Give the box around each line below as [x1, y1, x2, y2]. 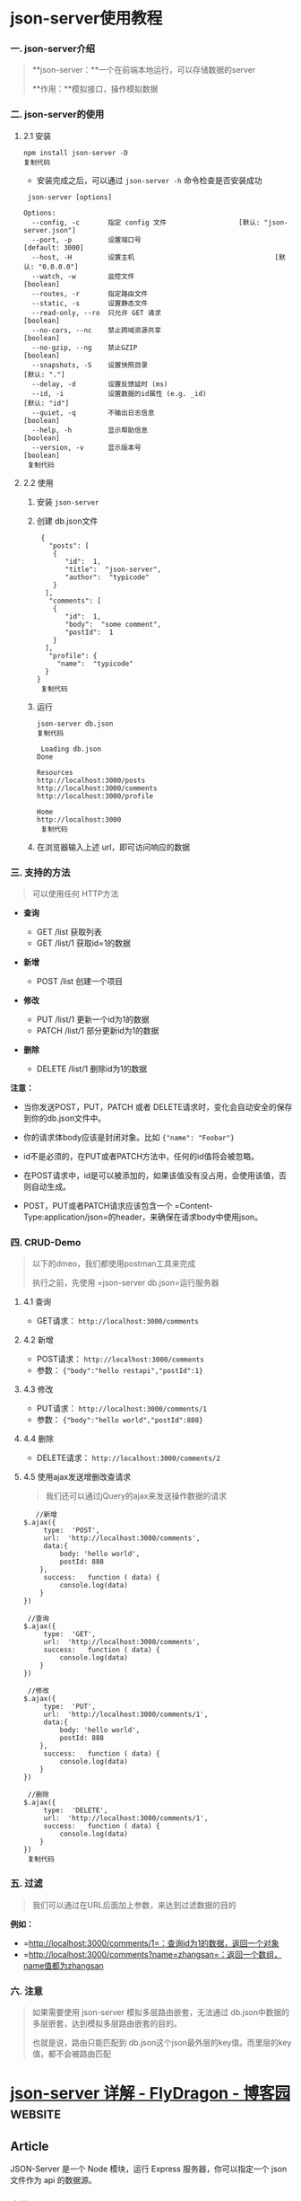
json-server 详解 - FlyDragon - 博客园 [10, 2083, 290, 2104]
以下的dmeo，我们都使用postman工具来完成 [31, 1258, 196, 1269]
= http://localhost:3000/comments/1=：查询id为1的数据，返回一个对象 [22, 1937, 280, 1949]
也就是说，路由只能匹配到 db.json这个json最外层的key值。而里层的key [31, 2037, 292, 2047]
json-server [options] [27, 192, 113, 202]
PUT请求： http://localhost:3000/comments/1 [36, 1403, 208, 1414]
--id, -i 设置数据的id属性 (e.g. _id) [31, 389, 207, 398]
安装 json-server [36, 496, 99, 507]
